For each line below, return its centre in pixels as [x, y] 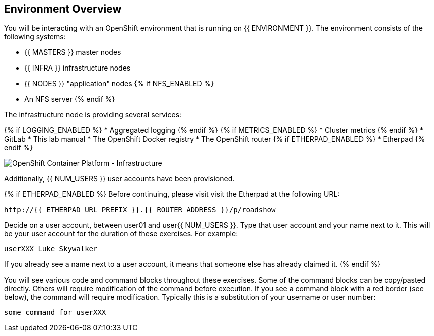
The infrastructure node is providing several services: [93, 115]
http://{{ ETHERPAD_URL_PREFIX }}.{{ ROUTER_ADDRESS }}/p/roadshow [140, 210]
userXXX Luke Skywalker [51, 249]
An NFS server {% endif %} [70, 99]
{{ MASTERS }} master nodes [73, 52]
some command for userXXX [55, 313]
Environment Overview [63, 9]
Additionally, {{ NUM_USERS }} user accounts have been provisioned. [119, 179]
